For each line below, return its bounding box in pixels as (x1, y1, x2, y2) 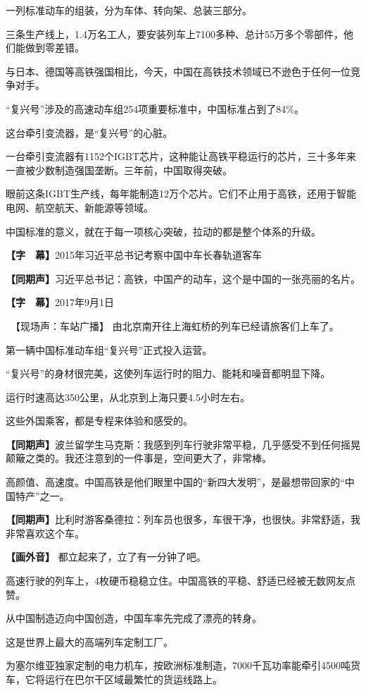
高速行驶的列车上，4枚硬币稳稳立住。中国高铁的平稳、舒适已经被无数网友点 (6, 573, 355, 588)
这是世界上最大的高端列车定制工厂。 (6, 634, 173, 649)
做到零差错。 (25, 40, 84, 55)
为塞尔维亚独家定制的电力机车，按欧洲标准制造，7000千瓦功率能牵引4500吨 (6, 658, 351, 673)
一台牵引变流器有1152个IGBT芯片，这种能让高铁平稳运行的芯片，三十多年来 (6, 149, 357, 164)
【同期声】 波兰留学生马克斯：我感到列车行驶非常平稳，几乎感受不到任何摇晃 (6, 436, 360, 451)
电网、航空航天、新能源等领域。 (6, 200, 153, 214)
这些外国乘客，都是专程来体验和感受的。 (6, 413, 193, 428)
